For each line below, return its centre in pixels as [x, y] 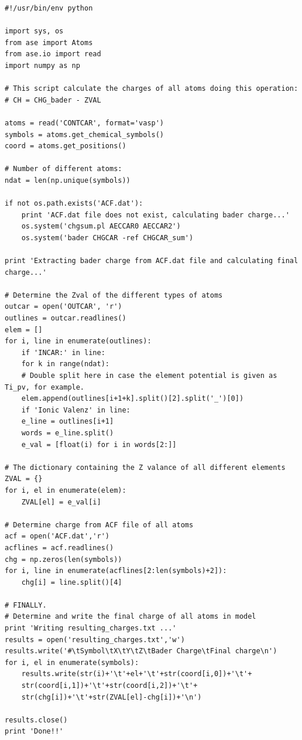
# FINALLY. [26, 605]
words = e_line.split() [68, 433]
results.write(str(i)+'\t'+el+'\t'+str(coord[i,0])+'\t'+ [137, 674]
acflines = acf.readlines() [59, 548]
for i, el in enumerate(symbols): [72, 662]
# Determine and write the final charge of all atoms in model [131, 617]
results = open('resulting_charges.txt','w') [95, 640]
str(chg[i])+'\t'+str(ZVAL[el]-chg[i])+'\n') [111, 697]
